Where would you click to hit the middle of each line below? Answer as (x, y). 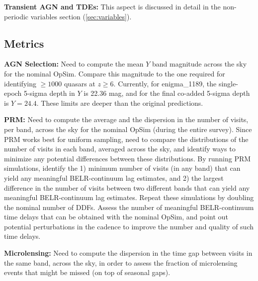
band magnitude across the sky (200, 64)
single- (228, 83)
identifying (20, 83)
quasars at (80, 83)
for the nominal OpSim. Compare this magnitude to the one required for (115, 73)
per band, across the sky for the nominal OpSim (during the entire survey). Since (128, 129)
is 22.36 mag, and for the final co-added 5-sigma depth (167, 93)
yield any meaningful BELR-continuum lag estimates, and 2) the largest (114, 177)
